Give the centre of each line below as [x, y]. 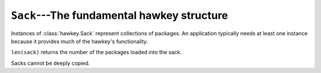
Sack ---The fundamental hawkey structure [119, 15]
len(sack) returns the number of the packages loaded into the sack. [96, 52]
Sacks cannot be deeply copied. [51, 63]
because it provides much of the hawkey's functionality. [80, 41]
